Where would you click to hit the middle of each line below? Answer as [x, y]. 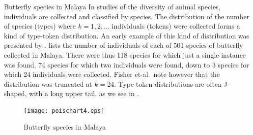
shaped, [15, 93]
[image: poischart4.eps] [64, 111]
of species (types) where [40, 26]
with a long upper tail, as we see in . [84, 93]
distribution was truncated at [48, 84]
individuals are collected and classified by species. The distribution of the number [127, 16]
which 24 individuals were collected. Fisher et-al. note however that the [112, 74]
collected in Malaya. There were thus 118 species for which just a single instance [125, 54]
